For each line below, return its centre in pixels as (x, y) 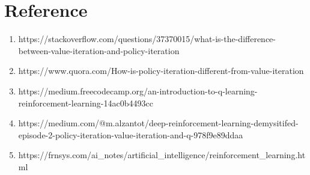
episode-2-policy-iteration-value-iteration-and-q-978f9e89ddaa (131, 134)
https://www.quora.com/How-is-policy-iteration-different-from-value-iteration (161, 71)
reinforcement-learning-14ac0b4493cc (86, 103)
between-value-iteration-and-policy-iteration (99, 50)
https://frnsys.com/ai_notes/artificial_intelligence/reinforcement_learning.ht (162, 155)
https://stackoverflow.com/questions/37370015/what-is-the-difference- (147, 39)
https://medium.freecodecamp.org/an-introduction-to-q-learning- (138, 91)
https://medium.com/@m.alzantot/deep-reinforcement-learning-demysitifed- (158, 123)
